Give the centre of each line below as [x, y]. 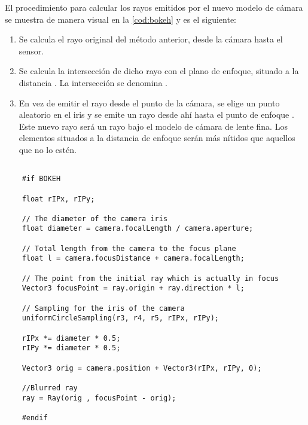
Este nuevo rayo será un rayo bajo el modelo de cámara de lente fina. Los [153, 126]
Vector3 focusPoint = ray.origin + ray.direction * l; [133, 288]
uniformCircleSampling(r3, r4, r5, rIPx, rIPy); [120, 318]
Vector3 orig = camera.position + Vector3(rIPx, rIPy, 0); [142, 368]
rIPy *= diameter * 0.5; [71, 348]
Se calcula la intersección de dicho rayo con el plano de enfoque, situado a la [159, 71]
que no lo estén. [48, 149]
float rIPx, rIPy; [58, 199]
